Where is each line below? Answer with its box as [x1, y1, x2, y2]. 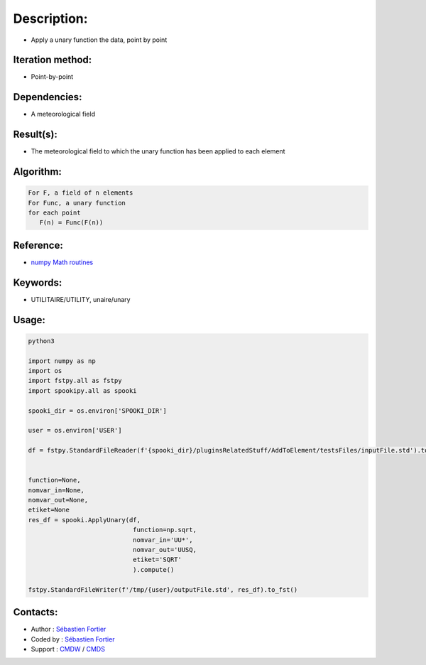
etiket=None [28, 506, 70, 514]
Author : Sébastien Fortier [31, 625, 106, 634]
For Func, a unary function [28, 199, 126, 207]
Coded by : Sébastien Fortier [31, 634, 115, 643]
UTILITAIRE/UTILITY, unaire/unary [31, 295, 131, 303]
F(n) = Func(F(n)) [39, 219, 104, 227]
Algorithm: [13, 166, 62, 178]
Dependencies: [13, 91, 82, 103]
